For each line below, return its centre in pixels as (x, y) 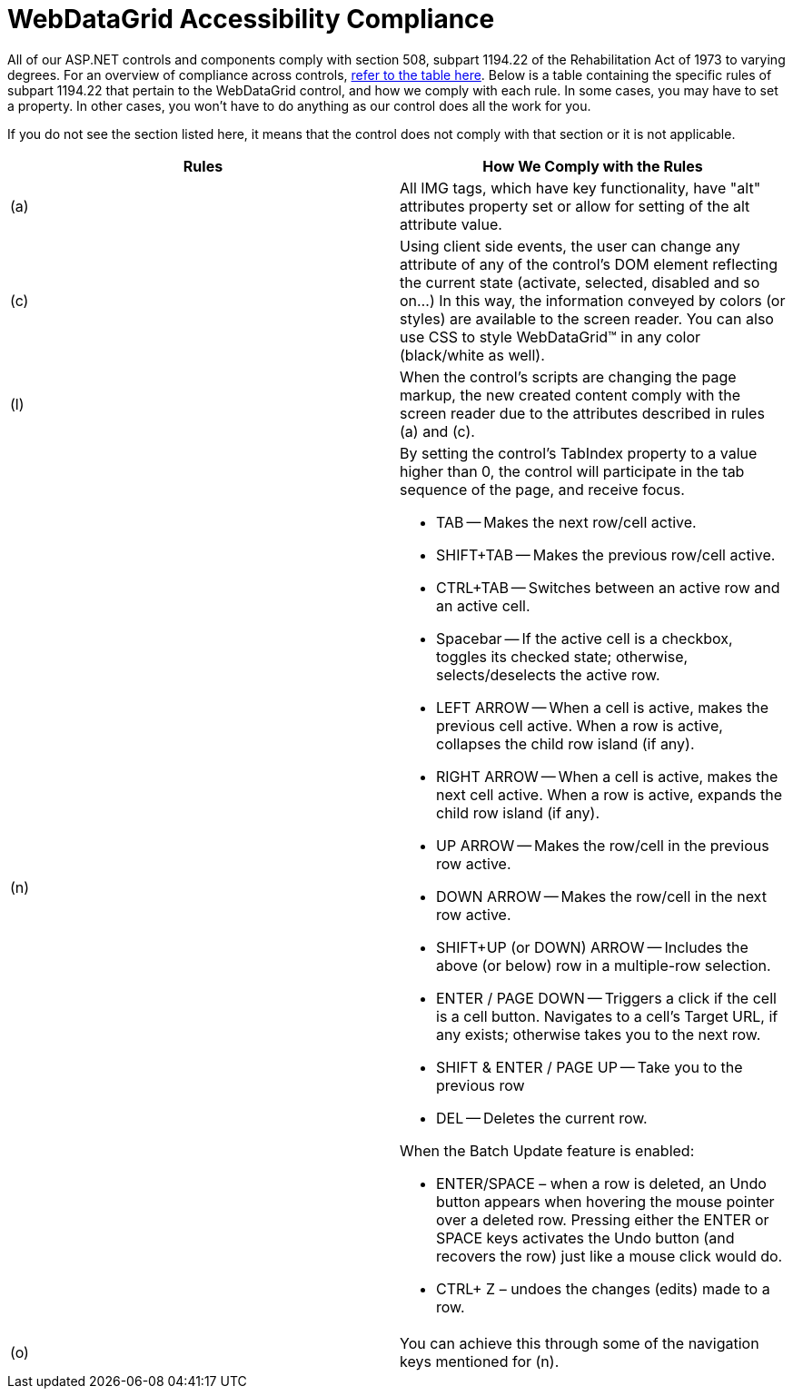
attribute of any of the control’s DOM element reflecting (589, 264)
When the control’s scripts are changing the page (568, 376)
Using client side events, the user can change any (570, 246)
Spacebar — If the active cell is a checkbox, (585, 638)
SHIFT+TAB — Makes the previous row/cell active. (606, 554)
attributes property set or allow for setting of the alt (575, 206)
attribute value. (451, 224)
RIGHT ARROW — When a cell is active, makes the (607, 776)
